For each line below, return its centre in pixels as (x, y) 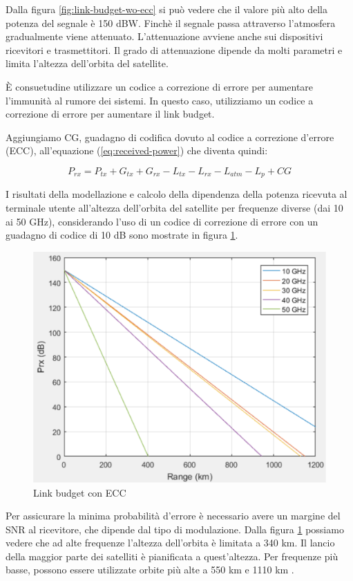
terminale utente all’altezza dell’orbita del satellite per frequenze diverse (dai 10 (174, 207)
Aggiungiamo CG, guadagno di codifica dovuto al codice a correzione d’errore (170, 137)
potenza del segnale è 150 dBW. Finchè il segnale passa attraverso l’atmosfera (171, 22)
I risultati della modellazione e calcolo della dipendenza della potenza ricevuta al (176, 194)
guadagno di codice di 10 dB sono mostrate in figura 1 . (122, 235)
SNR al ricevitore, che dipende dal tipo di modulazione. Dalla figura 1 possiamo (175, 529)
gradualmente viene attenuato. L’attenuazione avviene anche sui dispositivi (164, 36)
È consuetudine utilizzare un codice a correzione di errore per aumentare (160, 86)
